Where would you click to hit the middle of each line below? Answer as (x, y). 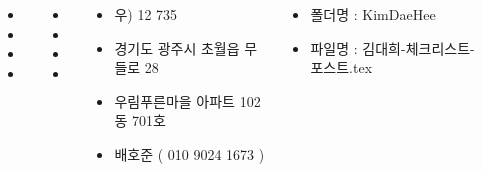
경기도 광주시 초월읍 (177, 47)
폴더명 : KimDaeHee (373, 14)
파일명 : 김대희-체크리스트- (392, 47)
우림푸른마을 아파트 (174, 100)
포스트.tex (341, 67)
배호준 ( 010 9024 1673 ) (189, 153)
